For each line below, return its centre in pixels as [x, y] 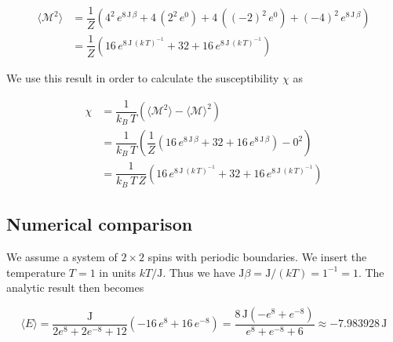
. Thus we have [199, 272]
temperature [36, 272]
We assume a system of [62, 256]
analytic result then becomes [75, 287]
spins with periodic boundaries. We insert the [257, 256]
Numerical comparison [100, 224]
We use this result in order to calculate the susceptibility [143, 78]
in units [118, 272]
